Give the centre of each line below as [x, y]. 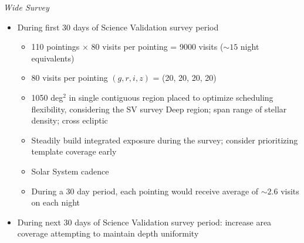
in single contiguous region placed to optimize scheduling [171, 97]
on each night [56, 202]
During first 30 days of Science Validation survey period [118, 27]
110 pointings [55, 47]
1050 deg [47, 97]
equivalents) [53, 58]
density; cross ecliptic [70, 120]
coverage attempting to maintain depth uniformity [108, 233]
